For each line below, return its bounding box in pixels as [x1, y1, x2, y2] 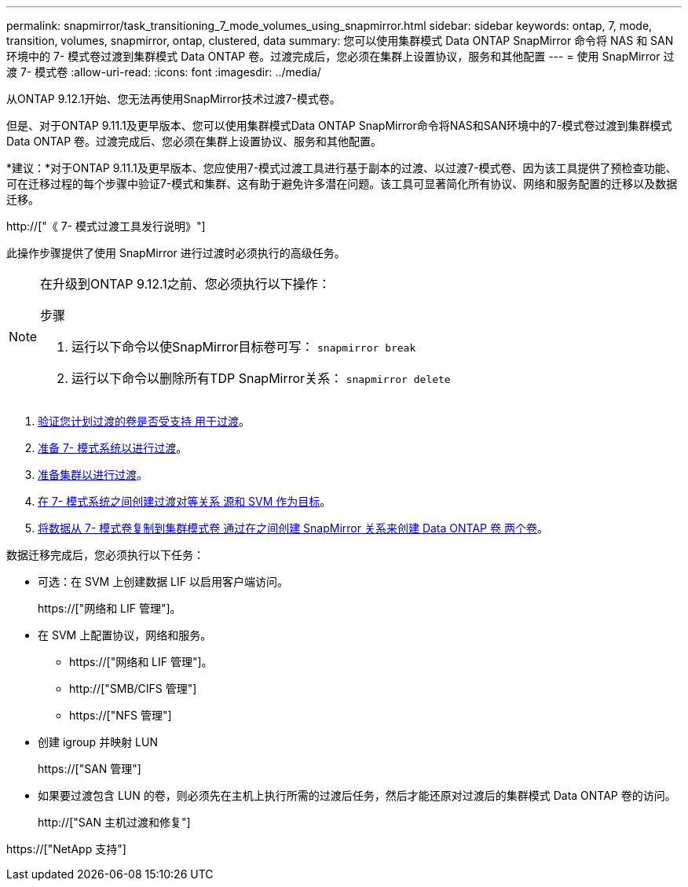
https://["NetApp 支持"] [6, 842, 126, 856]
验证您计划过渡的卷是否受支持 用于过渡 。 [38, 414, 250, 428]
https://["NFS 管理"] [69, 708, 172, 722]
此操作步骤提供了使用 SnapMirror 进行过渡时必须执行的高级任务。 [6, 246, 346, 259]
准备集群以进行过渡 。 [38, 468, 148, 481]
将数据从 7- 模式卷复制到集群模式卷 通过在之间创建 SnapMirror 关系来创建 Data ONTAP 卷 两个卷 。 [38, 521, 548, 535]
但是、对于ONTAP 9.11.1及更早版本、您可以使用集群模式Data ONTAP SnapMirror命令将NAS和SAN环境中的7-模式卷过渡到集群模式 [6, 119, 672, 132]
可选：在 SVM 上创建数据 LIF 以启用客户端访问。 [38, 575, 288, 588]
